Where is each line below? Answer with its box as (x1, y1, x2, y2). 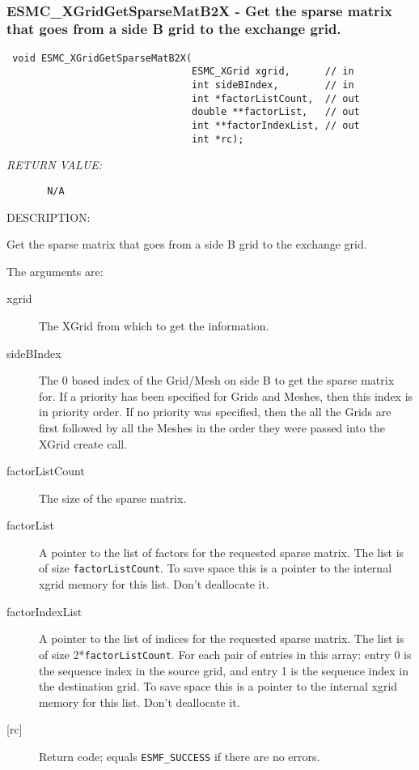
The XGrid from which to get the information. (39, 317, 269, 334)
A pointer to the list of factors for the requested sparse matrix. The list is (39, 543, 404, 560)
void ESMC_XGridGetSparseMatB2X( (12, 52, 193, 64)
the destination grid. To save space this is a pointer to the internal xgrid (39, 678, 398, 695)
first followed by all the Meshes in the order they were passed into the (39, 419, 385, 436)
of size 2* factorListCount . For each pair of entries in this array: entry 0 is (39, 645, 412, 662)
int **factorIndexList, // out (192, 120, 360, 132)
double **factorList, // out (192, 106, 360, 118)
